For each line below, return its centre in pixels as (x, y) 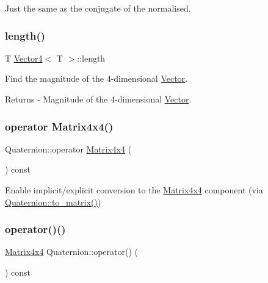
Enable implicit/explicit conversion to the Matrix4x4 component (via (134, 190)
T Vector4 (24, 58)
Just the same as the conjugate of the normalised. (98, 8)
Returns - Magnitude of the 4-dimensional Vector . (98, 99)
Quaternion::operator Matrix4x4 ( (68, 149)
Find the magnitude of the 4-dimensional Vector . (96, 78)
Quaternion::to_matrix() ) (53, 202)
